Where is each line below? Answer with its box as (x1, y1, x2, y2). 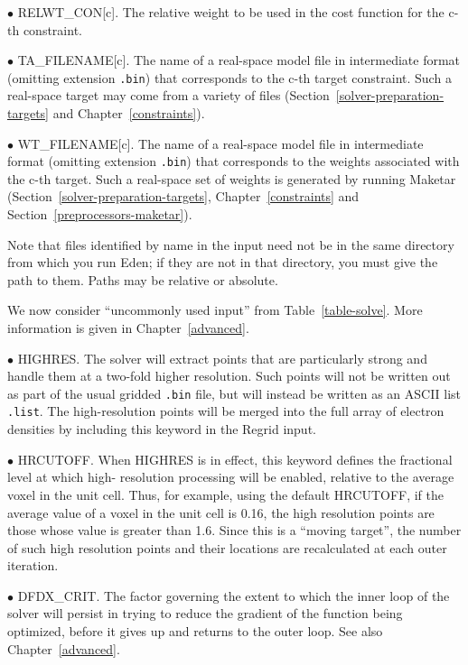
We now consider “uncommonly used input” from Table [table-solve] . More (7, 300, 423, 319)
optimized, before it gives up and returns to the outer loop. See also (7, 622, 383, 641)
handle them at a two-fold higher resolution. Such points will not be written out (7, 366, 451, 385)
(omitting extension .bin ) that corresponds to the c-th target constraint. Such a (7, 68, 452, 87)
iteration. (7, 556, 59, 575)
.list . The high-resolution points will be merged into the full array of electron (7, 402, 445, 420)
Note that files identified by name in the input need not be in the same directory (7, 235, 454, 254)
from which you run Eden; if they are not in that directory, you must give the (7, 253, 438, 272)
